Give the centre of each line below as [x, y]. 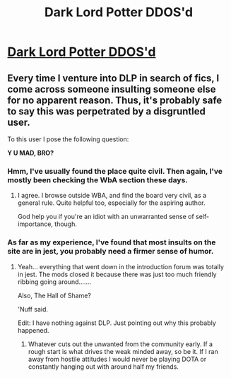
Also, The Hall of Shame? [54, 295]
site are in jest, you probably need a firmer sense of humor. [111, 252]
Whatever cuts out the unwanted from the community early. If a [120, 344]
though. [66, 224]
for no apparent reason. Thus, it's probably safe [115, 100]
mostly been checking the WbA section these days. [98, 179]
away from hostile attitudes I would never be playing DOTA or [117, 359]
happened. [33, 330]
